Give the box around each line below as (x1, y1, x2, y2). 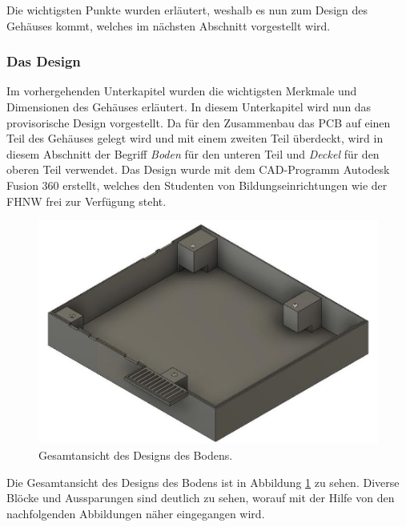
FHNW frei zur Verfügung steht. (6, 192, 167, 209)
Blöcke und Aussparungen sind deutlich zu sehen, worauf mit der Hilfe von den (6, 489, 395, 506)
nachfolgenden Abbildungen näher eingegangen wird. (6, 505, 265, 521)
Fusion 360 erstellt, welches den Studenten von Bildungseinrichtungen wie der (6, 176, 388, 193)
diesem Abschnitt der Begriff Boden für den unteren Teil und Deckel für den (6, 145, 380, 162)
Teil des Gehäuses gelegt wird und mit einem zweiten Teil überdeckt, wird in (6, 130, 384, 147)
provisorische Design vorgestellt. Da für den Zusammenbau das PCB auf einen (6, 114, 391, 131)
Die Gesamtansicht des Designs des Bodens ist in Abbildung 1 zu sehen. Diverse (6, 473, 400, 490)
